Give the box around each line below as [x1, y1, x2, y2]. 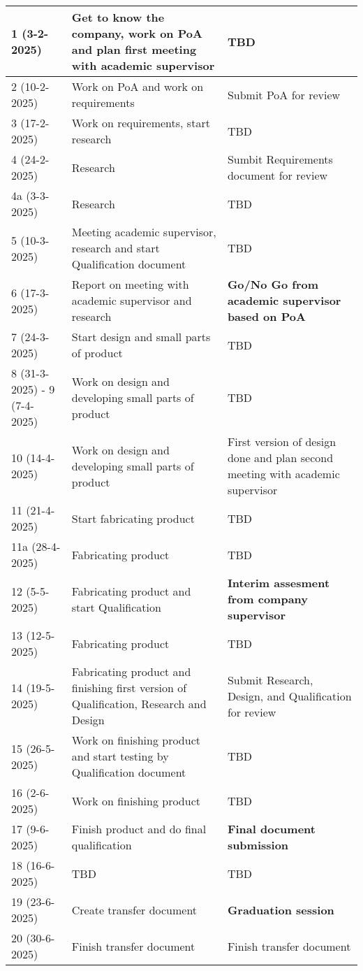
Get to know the [71, 9, 165, 25]
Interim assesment [227, 575, 330, 591]
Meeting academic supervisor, [71, 224, 216, 240]
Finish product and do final [71, 821, 207, 837]
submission [227, 837, 289, 853]
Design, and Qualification [227, 687, 352, 704]
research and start [71, 240, 160, 256]
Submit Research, [227, 671, 313, 688]
